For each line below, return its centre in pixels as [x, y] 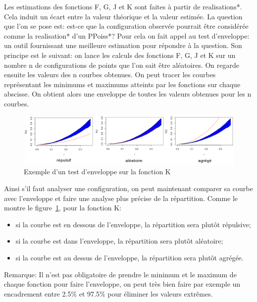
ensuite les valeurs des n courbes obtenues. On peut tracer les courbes [110, 75]
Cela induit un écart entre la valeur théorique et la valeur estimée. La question [123, 16]
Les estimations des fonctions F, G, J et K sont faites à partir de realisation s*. [123, 6]
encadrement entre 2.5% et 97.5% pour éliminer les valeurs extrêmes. [108, 293]
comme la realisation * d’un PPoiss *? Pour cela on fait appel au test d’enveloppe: [127, 35]
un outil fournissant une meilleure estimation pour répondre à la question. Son [123, 45]
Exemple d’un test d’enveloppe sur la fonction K [97, 172]
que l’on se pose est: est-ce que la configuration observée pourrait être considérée [126, 26]
